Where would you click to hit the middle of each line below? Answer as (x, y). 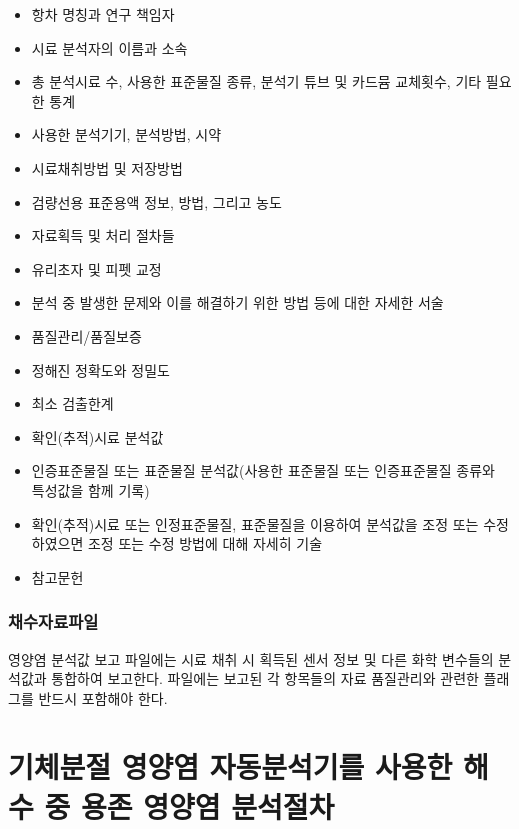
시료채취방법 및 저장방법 (107, 167)
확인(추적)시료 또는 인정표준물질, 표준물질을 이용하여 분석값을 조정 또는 (255, 523)
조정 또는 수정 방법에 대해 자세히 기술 (205, 543)
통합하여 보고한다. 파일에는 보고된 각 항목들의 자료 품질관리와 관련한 (265, 678)
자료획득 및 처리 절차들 (103, 235)
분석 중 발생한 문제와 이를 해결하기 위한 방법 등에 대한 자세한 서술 (237, 302)
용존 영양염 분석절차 (207, 805)
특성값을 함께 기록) (90, 489)
